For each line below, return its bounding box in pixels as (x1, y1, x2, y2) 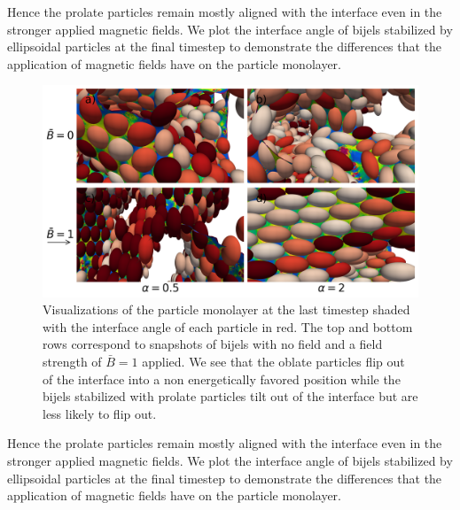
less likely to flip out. (43, 404, 157, 422)
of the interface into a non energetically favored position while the (43, 369, 401, 388)
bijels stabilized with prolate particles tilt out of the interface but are (43, 387, 418, 406)
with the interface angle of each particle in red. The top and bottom (43, 317, 413, 336)
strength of (43, 352, 102, 371)
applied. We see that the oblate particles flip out (142, 352, 405, 371)
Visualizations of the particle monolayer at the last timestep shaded (43, 300, 410, 319)
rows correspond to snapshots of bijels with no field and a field (43, 335, 383, 353)
